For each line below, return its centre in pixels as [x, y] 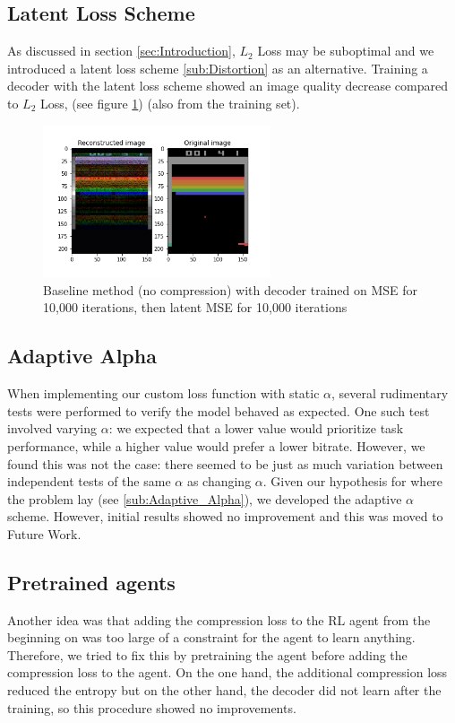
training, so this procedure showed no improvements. [152, 707]
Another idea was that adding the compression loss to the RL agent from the [219, 619]
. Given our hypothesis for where [353, 481]
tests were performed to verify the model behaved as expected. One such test [219, 410]
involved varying [52, 428]
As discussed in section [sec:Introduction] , [121, 51]
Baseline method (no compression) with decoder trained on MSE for [231, 289]
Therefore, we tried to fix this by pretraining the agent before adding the [207, 654]
